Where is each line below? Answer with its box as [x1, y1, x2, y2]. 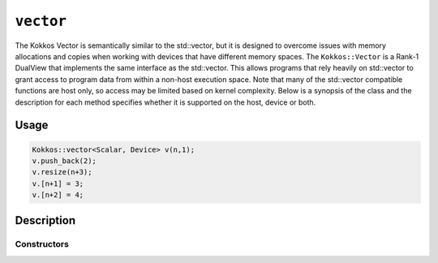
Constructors [15, 239, 69, 250]
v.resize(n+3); [32, 167, 92, 177]
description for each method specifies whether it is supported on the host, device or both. [15, 97, 316, 107]
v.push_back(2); [32, 156, 97, 166]
